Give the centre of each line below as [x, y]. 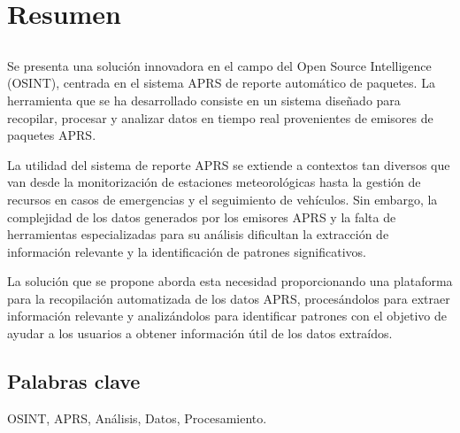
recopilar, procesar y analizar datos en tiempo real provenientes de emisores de [220, 117]
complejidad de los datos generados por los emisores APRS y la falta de [202, 216]
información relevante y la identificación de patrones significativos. [187, 251]
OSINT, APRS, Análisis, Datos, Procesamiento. [137, 418]
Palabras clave [74, 381]
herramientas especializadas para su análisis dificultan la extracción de [198, 234]
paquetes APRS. [52, 135]
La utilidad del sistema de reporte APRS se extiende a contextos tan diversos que [229, 164]
